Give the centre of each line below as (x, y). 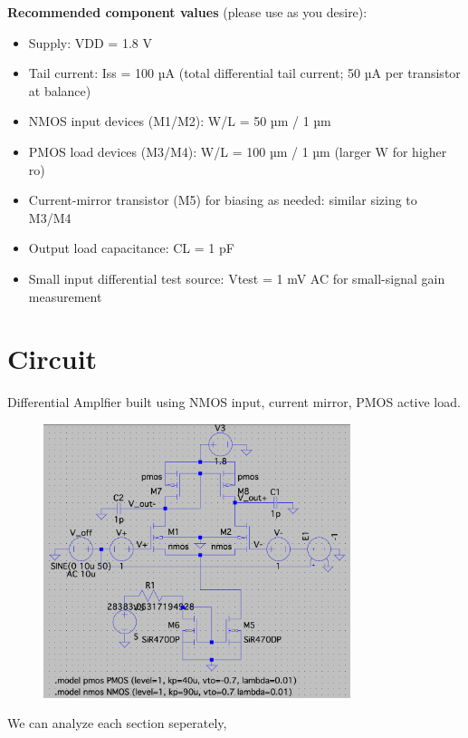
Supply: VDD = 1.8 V (90, 42)
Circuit (53, 359)
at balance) (60, 90)
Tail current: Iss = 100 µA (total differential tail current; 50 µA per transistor (244, 73)
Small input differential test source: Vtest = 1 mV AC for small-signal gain (237, 278)
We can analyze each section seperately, (117, 723)
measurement (65, 296)
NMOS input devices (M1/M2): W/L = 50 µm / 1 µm (180, 121)
